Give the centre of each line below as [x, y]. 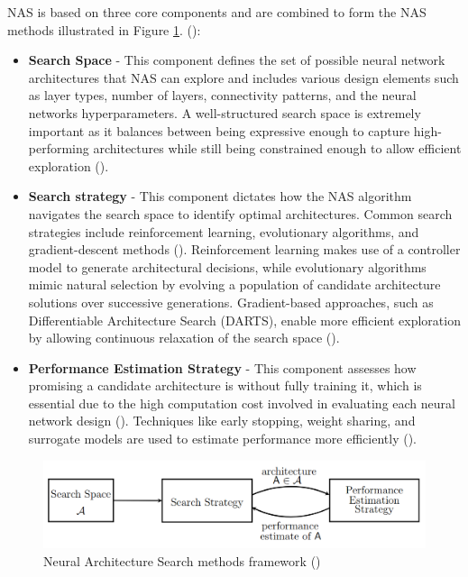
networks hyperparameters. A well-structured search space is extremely [225, 112]
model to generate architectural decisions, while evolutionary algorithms [227, 266]
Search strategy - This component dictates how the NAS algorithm [220, 196]
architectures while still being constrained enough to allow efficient [277, 148]
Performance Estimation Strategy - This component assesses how [222, 367]
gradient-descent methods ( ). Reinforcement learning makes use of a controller [244, 249]
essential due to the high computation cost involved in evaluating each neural [242, 403]
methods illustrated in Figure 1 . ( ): [104, 29]
